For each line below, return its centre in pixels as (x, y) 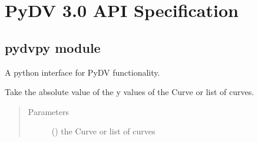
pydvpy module (53, 47)
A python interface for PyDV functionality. (82, 72)
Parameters (48, 111)
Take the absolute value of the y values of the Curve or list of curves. (130, 92)
